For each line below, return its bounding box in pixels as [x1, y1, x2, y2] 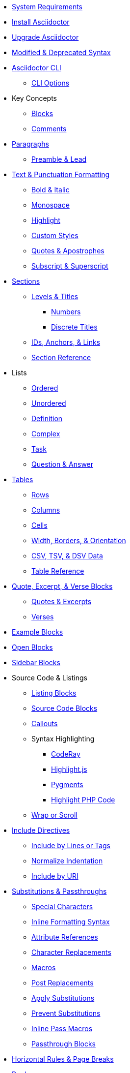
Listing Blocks [31, 689, 77, 697]
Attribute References [31, 933, 98, 941]
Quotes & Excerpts [31, 597, 92, 606]
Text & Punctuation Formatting [12, 170, 110, 179]
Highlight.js [51, 765, 87, 773]
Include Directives [12, 826, 70, 834]
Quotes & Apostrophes [31, 246, 104, 255]
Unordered [31, 399, 66, 407]
